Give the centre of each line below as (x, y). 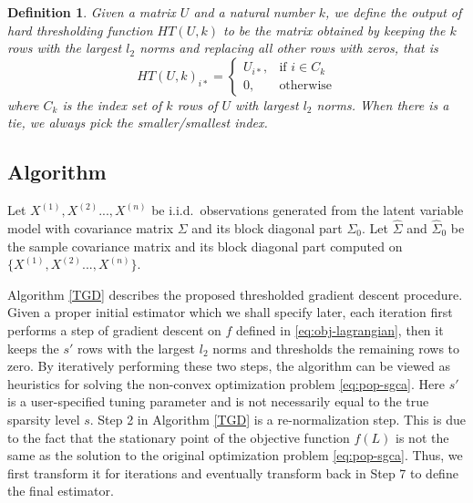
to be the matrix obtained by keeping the (334, 30)
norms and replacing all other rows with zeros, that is (289, 48)
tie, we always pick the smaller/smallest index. (138, 123)
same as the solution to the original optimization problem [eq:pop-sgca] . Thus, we (235, 455)
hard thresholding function (80, 30)
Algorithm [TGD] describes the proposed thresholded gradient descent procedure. (235, 294)
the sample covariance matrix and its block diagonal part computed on (205, 246)
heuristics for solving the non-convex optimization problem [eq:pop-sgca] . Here (226, 383)
